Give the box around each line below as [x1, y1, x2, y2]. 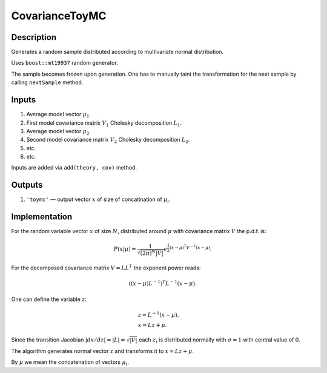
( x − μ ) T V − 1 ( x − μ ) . [170, 244, 212, 253]
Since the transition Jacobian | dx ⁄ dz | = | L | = [11, 336, 125, 343]
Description [11, 32, 57, 42]
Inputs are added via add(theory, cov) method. [11, 164, 137, 171]
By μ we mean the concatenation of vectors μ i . [11, 358, 130, 368]
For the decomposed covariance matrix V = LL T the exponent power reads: [11, 263, 201, 271]
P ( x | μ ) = [113, 246, 136, 253]
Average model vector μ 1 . [26, 111, 91, 119]
